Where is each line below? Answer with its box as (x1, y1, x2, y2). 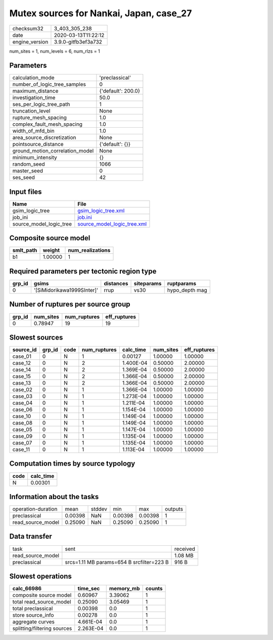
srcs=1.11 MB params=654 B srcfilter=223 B (65, 558, 169, 566)
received (174, 545, 196, 552)
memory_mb (109, 585, 140, 592)
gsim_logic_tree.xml (77, 207, 125, 214)
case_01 (12, 353, 31, 360)
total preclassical (12, 605, 53, 612)
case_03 (12, 393, 33, 400)
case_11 (12, 446, 30, 453)
